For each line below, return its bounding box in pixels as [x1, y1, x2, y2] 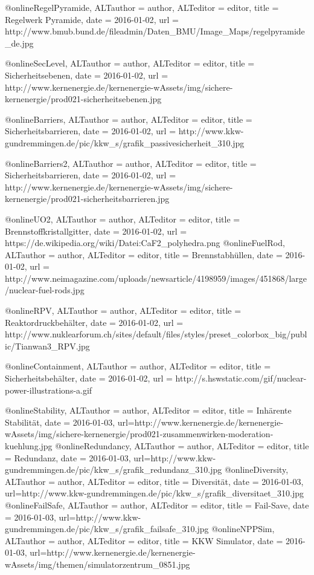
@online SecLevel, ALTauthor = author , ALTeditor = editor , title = [5, 57, 255, 70]
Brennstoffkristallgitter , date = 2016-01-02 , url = [5, 224, 187, 237]
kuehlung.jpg [5, 440, 53, 452]
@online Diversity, [224, 463, 289, 476]
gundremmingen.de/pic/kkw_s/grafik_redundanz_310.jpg [5, 463, 222, 476]
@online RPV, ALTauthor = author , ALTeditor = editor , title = [5, 304, 242, 317]
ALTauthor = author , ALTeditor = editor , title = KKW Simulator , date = [5, 534, 283, 547]
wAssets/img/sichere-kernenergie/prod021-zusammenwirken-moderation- [5, 427, 274, 440]
